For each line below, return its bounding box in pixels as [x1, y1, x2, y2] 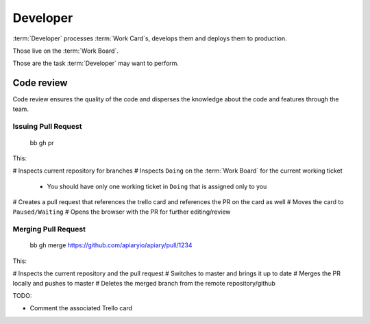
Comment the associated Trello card [29, 304, 133, 312]
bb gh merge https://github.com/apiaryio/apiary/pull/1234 [29, 241, 193, 249]
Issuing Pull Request [12, 122, 82, 132]
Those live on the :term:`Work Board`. [12, 47, 119, 55]
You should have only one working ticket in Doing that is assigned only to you [47, 182, 267, 190]
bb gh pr [29, 138, 54, 147]
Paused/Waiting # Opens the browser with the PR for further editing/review [12, 208, 231, 216]
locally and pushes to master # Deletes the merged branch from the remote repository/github [12, 279, 275, 287]
